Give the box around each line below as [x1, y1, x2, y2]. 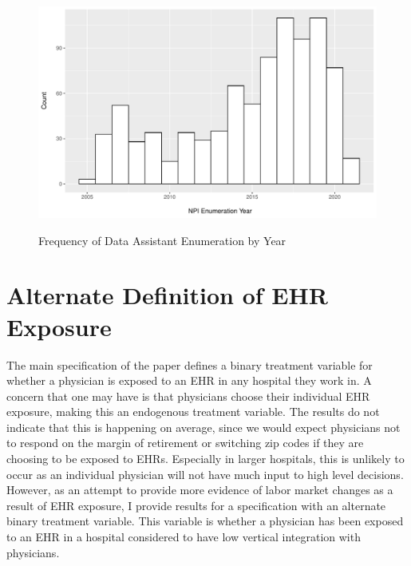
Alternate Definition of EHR [6, 279, 328, 311]
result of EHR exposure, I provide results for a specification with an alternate [6, 497, 386, 513]
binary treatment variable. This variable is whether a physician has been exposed [6, 513, 404, 529]
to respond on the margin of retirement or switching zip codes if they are [6, 434, 364, 451]
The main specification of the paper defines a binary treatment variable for [6, 356, 373, 373]
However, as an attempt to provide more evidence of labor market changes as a [6, 481, 393, 498]
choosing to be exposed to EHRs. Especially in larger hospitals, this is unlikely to [6, 450, 405, 467]
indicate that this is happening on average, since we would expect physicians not [6, 418, 401, 435]
